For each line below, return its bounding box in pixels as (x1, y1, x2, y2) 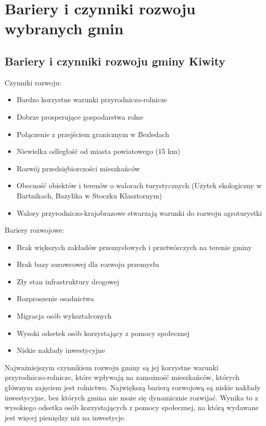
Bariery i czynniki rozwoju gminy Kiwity (5, 53, 226, 69)
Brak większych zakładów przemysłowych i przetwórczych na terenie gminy (16, 241, 252, 252)
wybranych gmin (5, 18, 124, 39)
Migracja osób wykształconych (16, 310, 112, 321)
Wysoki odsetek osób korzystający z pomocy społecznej (16, 327, 190, 338)
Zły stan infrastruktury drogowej (16, 276, 119, 286)
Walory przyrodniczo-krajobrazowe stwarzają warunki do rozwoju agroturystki (16, 207, 262, 218)
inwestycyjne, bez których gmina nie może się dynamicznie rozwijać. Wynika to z (5, 392, 258, 402)
